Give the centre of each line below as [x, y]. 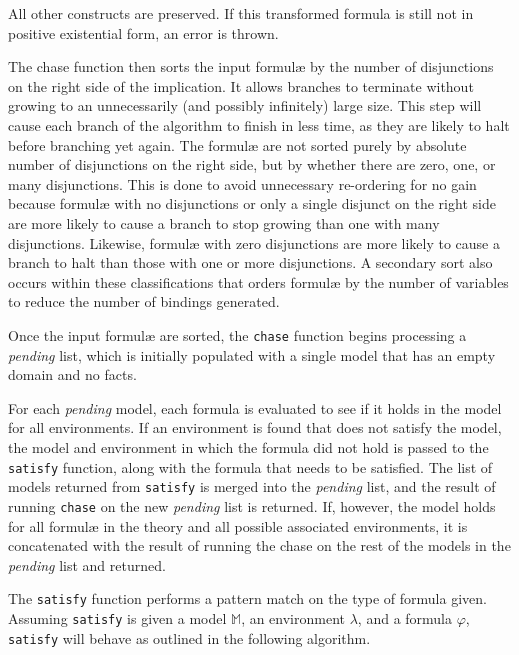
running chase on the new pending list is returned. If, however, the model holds [252, 505]
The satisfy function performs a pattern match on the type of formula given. [247, 598]
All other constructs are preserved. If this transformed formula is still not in [241, 13]
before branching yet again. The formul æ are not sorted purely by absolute [237, 144]
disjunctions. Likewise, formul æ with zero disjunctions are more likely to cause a [254, 242]
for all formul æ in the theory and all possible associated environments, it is [238, 525]
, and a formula [405, 617]
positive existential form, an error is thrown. [143, 32]
